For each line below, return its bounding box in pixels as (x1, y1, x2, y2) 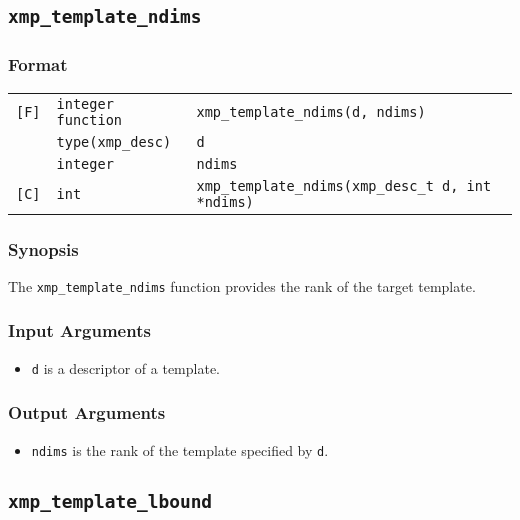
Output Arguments (8, 400, 166, 425)
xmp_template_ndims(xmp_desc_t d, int (196, 177, 492, 194)
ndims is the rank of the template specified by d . (31, 439, 329, 460)
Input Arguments (8, 318, 151, 343)
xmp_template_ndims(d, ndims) (196, 103, 426, 120)
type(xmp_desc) (56, 133, 172, 150)
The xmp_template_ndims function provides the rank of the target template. (8, 275, 476, 296)
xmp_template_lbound (8, 490, 213, 512)
